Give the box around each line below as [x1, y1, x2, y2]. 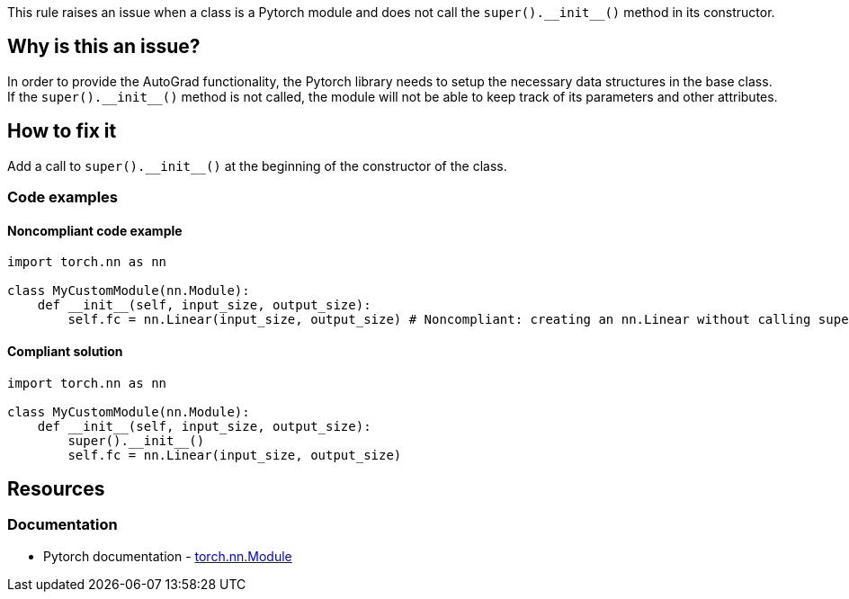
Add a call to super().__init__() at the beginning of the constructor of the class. [7, 157, 507, 174]
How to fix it [7, 120, 117, 143]
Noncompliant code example [7, 222, 183, 238]
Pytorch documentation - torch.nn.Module [43, 548, 292, 564]
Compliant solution [7, 343, 123, 359]
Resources [7, 477, 105, 500]
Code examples [7, 188, 119, 207]
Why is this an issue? [7, 35, 201, 58]
